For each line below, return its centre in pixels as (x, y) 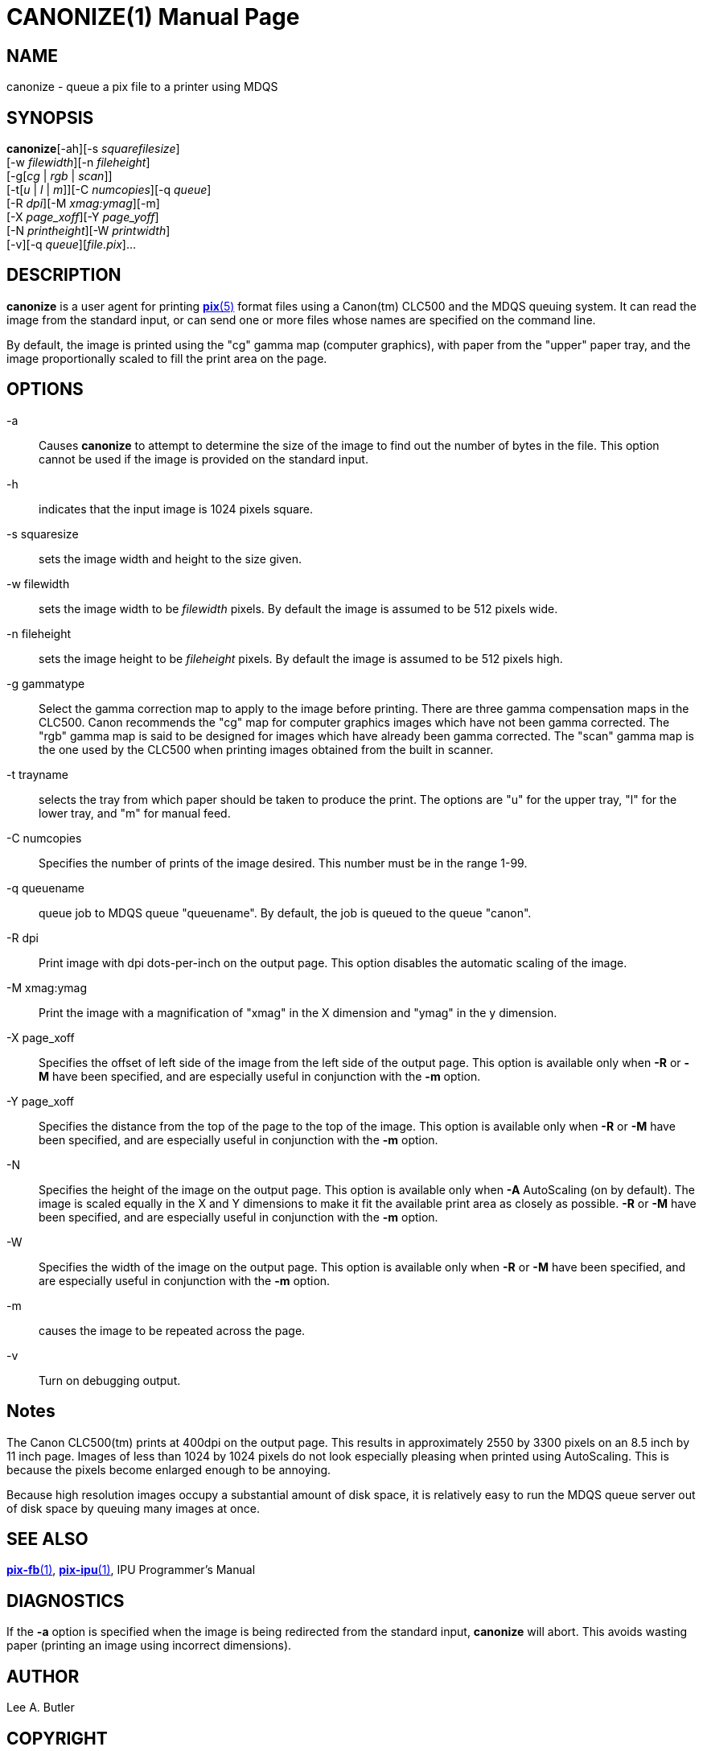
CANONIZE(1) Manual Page (153, 17)
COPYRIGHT (57, 1738)
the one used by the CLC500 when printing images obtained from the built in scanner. (266, 749)
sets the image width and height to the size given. (170, 558)
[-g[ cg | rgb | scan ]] (60, 176)
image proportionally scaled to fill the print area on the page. (167, 358)
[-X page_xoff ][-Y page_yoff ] (83, 217)
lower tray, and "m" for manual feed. (135, 813)
